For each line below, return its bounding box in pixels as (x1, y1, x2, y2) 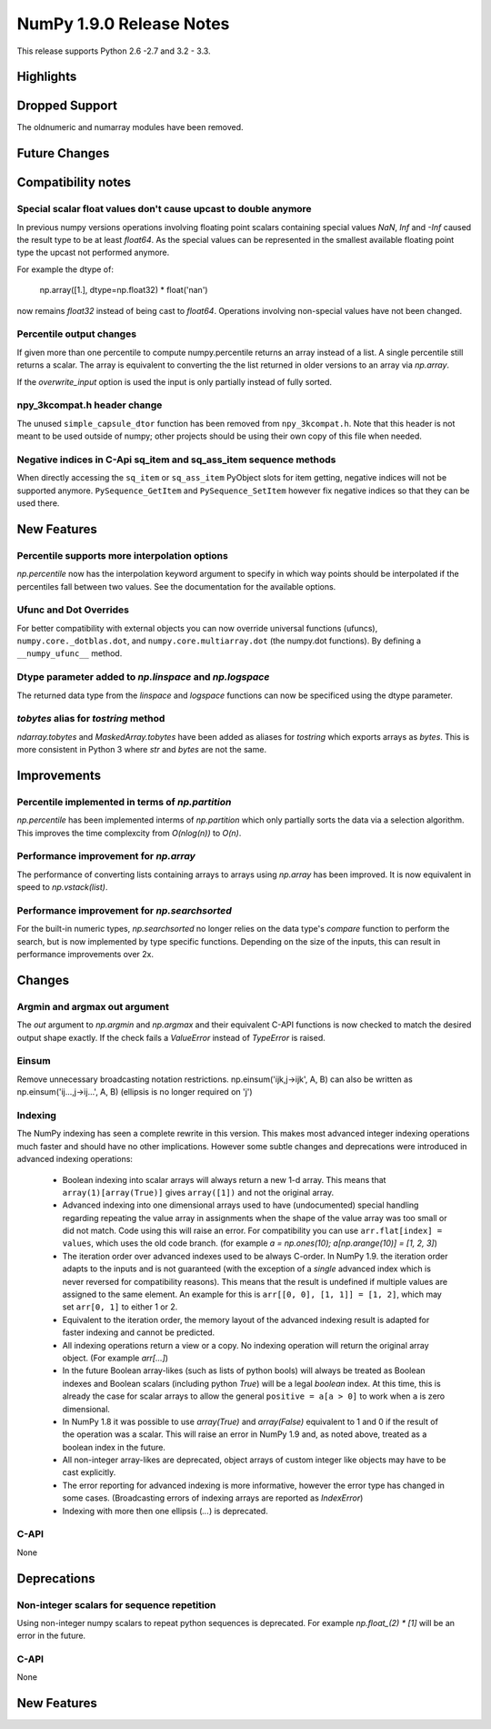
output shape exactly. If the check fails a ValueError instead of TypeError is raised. (16, 1032, 326, 1043)
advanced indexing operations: (16, 1154, 134, 1165)
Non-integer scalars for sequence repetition (16, 1598, 216, 1611)
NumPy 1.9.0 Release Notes (16, 14, 230, 34)
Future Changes (16, 146, 110, 161)
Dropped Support (16, 98, 118, 114)
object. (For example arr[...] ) (62, 1352, 168, 1363)
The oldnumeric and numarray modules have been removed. (16, 122, 245, 133)
